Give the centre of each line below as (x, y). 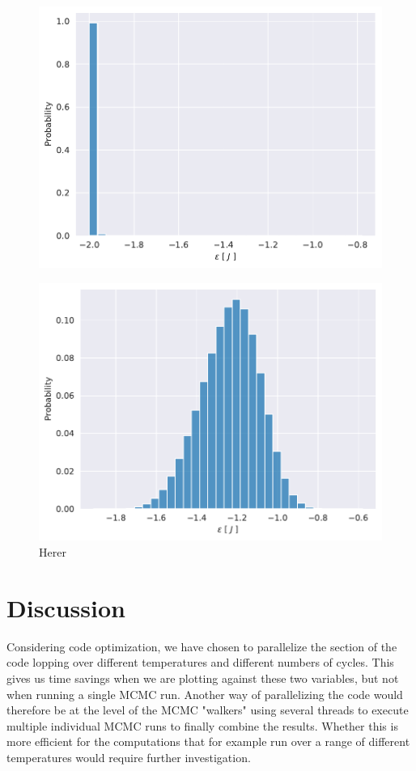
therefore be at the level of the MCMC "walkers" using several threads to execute (208, 710)
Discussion (66, 607)
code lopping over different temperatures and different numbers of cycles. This (200, 662)
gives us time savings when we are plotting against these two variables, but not (203, 678)
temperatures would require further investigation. (129, 757)
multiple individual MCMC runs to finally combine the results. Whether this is (202, 725)
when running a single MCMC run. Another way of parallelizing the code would (205, 694)
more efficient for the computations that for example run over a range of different (208, 741)
